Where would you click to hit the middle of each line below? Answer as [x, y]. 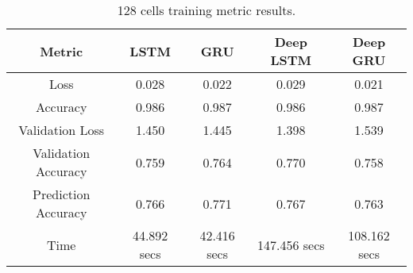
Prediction [62, 194]
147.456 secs [291, 244]
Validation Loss [62, 130]
